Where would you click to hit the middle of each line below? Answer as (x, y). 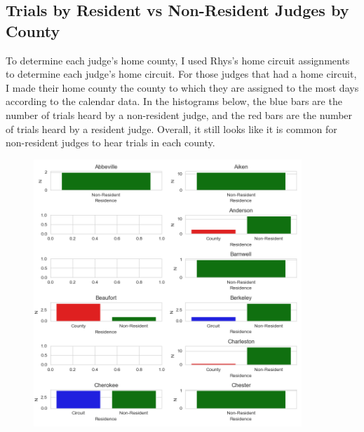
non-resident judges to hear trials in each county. (110, 142)
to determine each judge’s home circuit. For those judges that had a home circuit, (181, 74)
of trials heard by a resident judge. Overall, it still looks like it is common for (171, 128)
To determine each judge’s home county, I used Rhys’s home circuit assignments (178, 60)
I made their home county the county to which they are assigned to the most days (182, 87)
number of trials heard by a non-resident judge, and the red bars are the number (179, 114)
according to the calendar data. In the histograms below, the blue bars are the (174, 101)
